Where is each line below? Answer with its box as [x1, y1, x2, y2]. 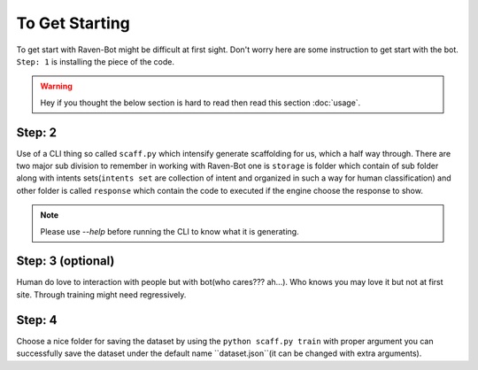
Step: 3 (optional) [16, 253, 115, 269]
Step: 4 [16, 312, 58, 328]
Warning [40, 81, 73, 92]
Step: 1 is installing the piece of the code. [16, 56, 175, 66]
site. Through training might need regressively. [16, 289, 187, 300]
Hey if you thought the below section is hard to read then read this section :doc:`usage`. [40, 97, 361, 108]
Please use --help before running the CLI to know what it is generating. [40, 226, 300, 236]
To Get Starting [16, 13, 130, 33]
